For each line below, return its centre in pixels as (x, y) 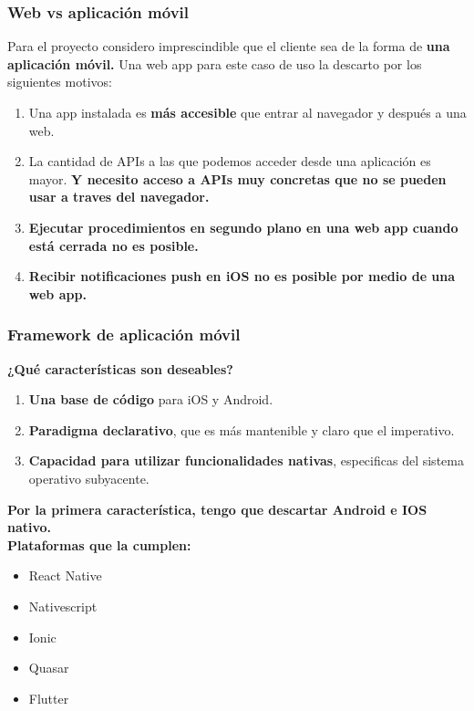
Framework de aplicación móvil (124, 335)
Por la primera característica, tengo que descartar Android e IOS (217, 509)
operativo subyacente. (89, 478)
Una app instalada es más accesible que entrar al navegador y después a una (247, 112)
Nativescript (63, 606)
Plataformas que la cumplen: (99, 544)
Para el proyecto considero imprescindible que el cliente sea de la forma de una (229, 46)
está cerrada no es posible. (113, 245)
